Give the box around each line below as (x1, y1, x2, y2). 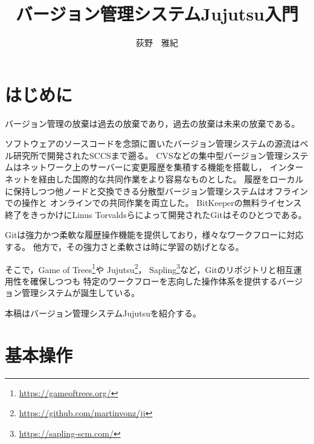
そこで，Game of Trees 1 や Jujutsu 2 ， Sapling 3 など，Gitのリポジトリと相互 (5, 261, 293, 275)
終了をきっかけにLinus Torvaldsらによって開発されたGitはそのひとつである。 (5, 208, 307, 220)
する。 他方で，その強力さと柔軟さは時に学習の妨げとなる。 (5, 240, 244, 253)
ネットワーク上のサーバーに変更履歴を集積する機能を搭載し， (21, 161, 267, 173)
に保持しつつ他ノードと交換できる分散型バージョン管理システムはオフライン (5, 184, 309, 197)
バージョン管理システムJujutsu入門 (16, 1, 298, 26)
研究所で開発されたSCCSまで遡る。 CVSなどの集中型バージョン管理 (13, 149, 283, 161)
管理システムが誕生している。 (21, 286, 140, 299)
